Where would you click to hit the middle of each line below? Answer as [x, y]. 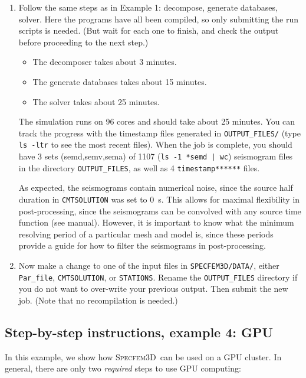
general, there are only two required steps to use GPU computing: [123, 368]
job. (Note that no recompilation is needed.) [98, 300]
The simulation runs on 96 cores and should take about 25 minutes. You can [157, 121]
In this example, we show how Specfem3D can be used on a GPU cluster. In [143, 356]
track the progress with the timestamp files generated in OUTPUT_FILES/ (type [159, 133]
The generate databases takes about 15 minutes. [120, 81]
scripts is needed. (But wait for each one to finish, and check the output [149, 30]
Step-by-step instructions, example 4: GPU [139, 332]
